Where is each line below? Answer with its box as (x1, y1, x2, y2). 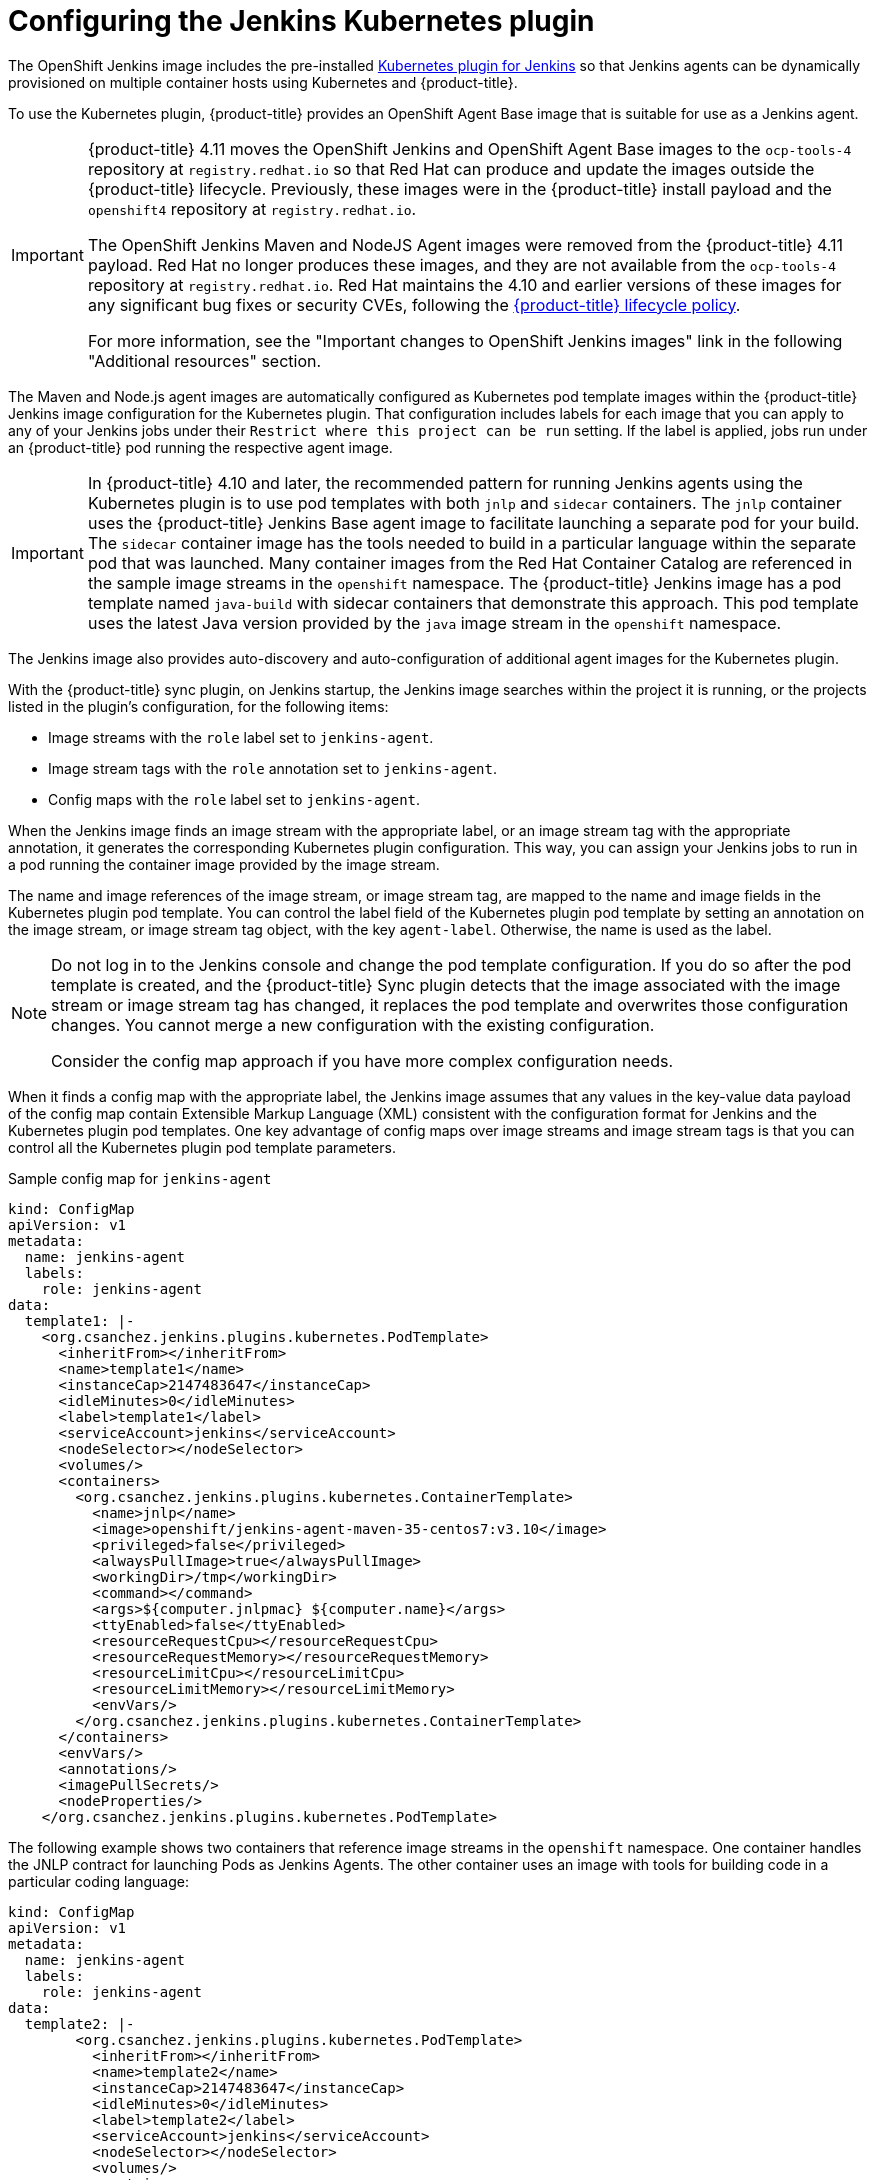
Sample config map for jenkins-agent (8, 1169, 272, 1187)
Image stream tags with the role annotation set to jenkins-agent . (48, 759, 497, 777)
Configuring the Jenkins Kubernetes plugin (8, 4, 595, 38)
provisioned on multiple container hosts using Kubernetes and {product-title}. (8, 73, 518, 91)
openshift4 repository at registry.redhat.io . (87, 198, 417, 219)
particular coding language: (8, 1872, 189, 1890)
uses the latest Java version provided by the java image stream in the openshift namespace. (87, 612, 782, 633)
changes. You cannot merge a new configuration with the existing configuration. (51, 1014, 655, 1035)
